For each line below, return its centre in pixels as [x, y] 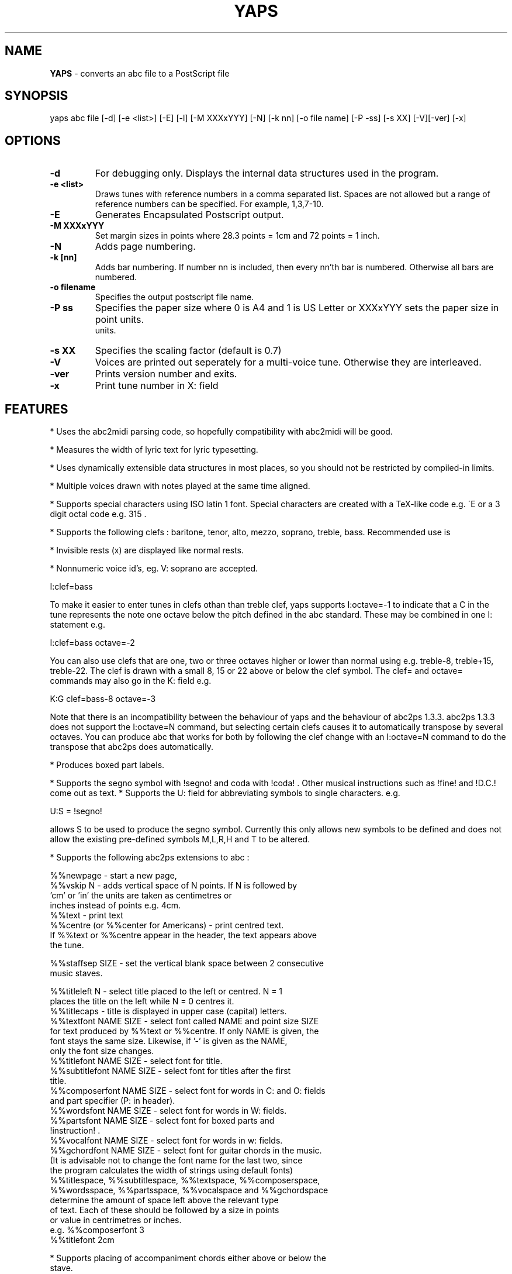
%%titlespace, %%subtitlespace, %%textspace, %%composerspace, [185, 1180]
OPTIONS [33, 140]
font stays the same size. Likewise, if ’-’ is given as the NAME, [169, 1041]
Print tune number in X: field [157, 386]
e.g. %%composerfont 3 [97, 1230]
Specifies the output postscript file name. [174, 297]
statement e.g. [77, 625]
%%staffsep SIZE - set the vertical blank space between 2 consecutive [187, 963]
